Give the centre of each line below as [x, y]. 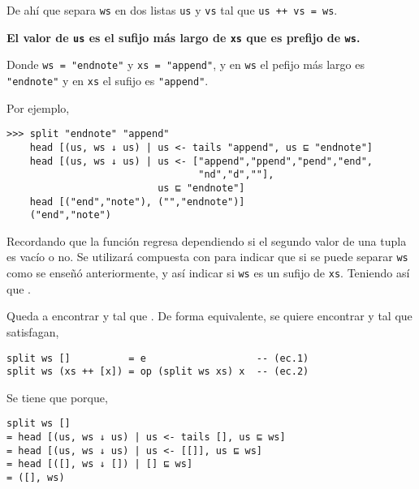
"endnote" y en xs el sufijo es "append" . [108, 80]
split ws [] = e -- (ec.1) [158, 358]
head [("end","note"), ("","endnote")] [137, 202]
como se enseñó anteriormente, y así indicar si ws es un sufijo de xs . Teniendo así [208, 273]
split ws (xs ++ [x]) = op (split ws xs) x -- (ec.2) [158, 372]
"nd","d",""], [236, 175]
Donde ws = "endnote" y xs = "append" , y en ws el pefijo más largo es [186, 64]
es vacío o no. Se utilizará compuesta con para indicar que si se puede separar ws [207, 257]
